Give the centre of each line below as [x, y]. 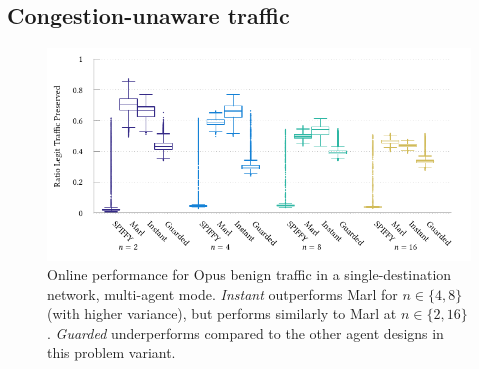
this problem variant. [111, 352]
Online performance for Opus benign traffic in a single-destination [249, 274]
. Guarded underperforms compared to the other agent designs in [245, 332]
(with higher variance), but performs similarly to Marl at [222, 313]
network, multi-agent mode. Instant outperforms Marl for [222, 293]
